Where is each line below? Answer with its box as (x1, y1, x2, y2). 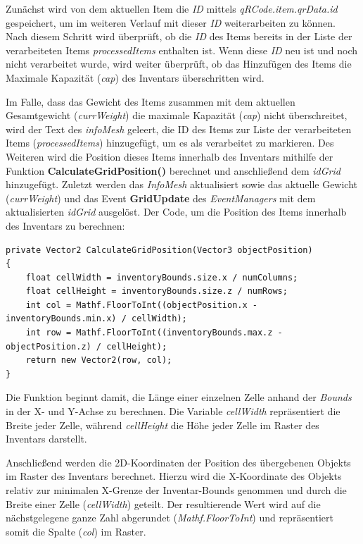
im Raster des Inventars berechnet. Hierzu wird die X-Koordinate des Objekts (6, 469, 342, 483)
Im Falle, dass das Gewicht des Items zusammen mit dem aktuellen (6, 94, 295, 109)
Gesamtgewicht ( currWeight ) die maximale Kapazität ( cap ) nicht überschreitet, (6, 108, 348, 123)
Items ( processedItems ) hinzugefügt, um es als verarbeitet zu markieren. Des (6, 135, 334, 150)
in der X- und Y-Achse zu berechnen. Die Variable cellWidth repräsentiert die (6, 404, 340, 419)
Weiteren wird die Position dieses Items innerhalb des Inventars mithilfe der (6, 149, 333, 163)
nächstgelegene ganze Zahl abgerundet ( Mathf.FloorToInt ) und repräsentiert (6, 510, 334, 525)
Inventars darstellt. (6, 431, 87, 446)
